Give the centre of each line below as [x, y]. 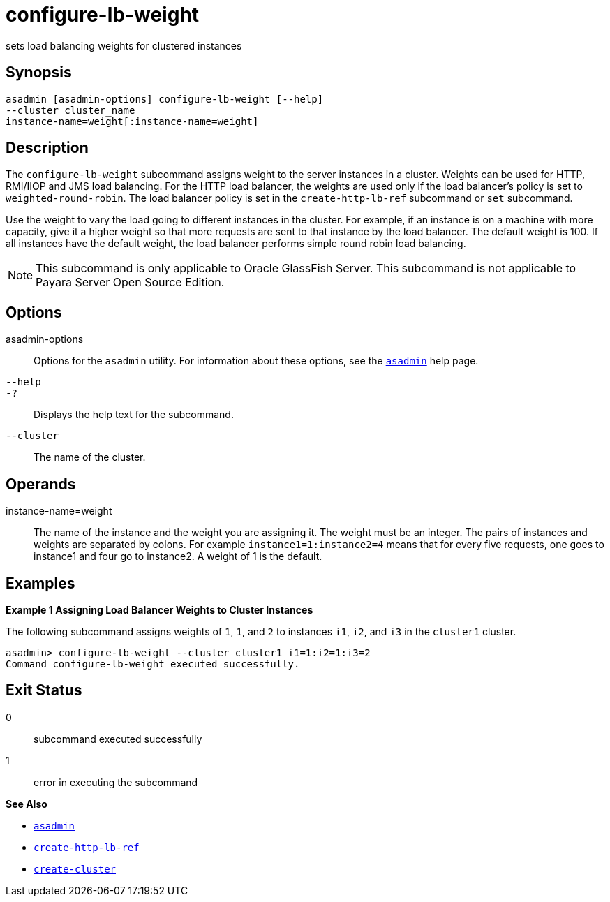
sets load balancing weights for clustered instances [124, 45]
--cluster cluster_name [70, 110]
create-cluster [75, 869]
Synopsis [39, 73]
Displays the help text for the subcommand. [134, 415]
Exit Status [44, 690]
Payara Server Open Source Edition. [130, 282]
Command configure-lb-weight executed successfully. [153, 664]
